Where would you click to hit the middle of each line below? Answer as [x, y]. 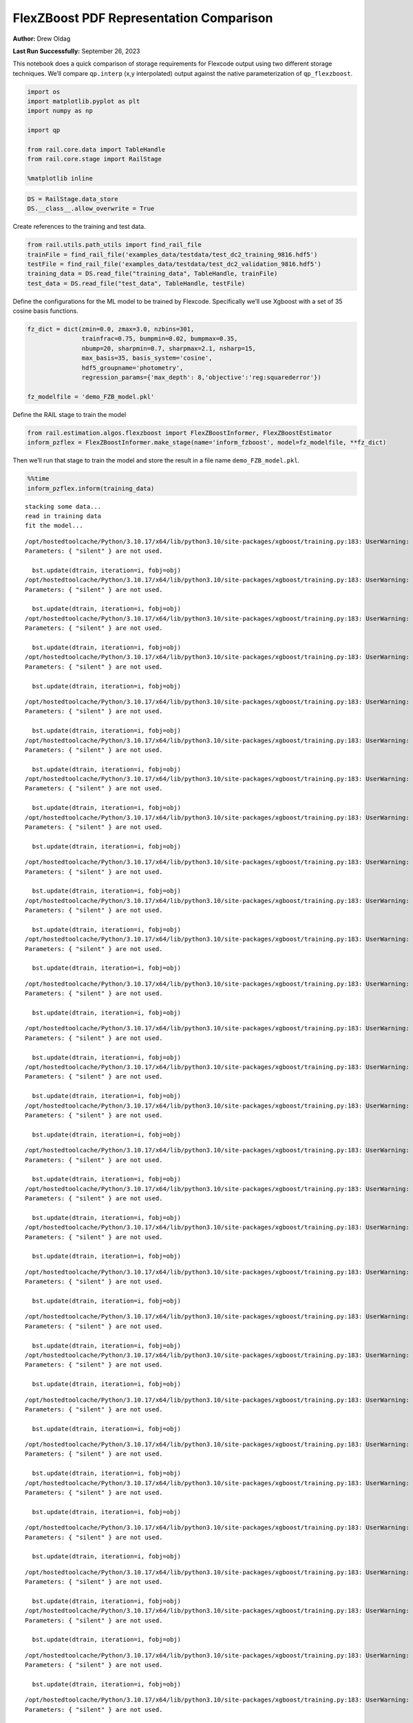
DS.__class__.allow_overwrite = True [91, 209]
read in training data [63, 516]
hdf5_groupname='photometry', [133, 368]
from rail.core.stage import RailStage [94, 159]
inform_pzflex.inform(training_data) [91, 488]
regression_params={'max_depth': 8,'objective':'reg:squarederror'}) [201, 378]
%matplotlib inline [60, 179]
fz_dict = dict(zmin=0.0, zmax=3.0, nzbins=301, [111, 329]
